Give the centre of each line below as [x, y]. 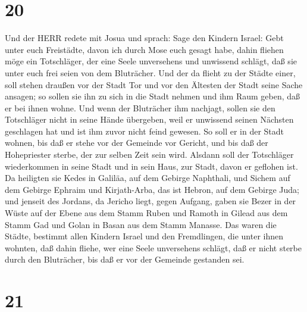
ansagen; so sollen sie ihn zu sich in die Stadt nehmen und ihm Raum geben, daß [153, 96]
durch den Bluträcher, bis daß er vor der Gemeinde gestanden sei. [125, 259]
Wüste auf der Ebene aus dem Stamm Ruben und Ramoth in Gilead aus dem [146, 213]
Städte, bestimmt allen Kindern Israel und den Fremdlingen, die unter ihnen [144, 236]
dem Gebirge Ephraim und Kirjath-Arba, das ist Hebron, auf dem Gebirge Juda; [152, 189]
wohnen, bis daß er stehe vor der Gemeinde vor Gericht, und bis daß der [137, 143]
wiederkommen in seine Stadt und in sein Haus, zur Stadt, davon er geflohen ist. [151, 166]
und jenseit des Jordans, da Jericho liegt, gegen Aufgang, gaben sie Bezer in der [151, 201]
